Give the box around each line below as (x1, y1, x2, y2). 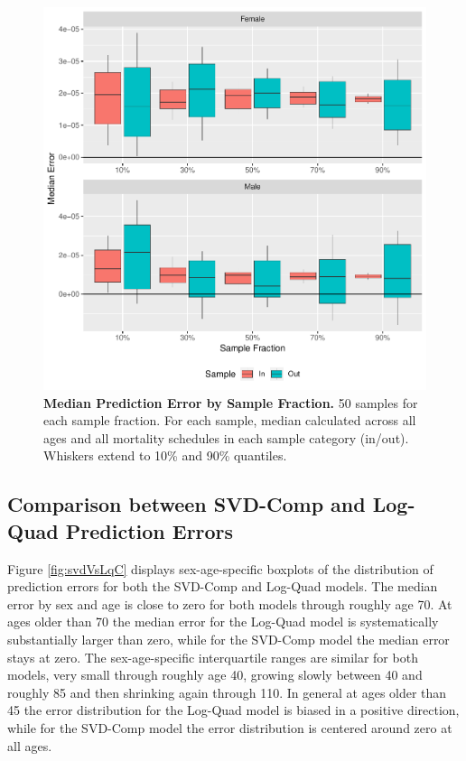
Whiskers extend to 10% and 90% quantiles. (43, 446, 287, 465)
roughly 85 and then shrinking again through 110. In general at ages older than (7, 682, 447, 701)
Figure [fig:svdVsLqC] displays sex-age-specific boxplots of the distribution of (7, 559, 433, 578)
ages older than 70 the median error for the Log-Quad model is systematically (7, 612, 439, 631)
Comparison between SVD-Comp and (7, 490, 366, 518)
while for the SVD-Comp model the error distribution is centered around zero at (7, 718, 452, 737)
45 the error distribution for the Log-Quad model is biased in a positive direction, (7, 701, 460, 719)
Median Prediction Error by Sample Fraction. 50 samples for (43, 393, 418, 412)
